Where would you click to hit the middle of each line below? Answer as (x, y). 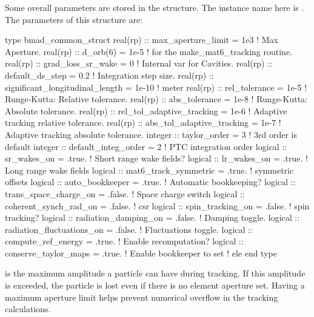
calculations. (28, 309)
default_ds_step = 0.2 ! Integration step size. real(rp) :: (109, 75)
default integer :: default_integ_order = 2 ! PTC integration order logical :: (146, 146)
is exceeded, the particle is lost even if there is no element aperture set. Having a (155, 285)
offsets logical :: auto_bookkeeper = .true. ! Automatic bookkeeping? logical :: (150, 182)
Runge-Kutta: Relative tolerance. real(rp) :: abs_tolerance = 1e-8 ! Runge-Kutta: (156, 99)
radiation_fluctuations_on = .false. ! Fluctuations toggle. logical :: (129, 229)
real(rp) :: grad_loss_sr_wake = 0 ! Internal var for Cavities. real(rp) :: (139, 63)
